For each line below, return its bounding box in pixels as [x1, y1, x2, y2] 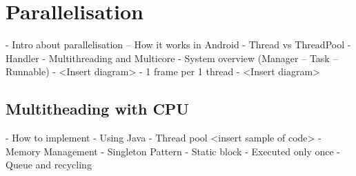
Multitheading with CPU [6, 98, 189, 119]
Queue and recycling [6, 157, 92, 172]
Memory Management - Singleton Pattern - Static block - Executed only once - [6, 144, 341, 158]
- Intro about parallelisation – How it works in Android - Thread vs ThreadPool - [6, 37, 351, 52]
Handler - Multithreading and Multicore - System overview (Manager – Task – [6, 50, 338, 65]
